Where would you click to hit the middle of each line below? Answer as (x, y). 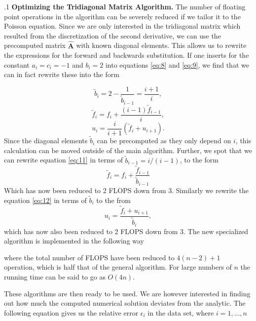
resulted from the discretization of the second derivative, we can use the (112, 35)
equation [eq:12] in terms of (45, 200)
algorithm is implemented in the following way (74, 241)
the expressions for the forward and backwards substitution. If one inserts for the (127, 55)
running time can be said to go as (55, 276)
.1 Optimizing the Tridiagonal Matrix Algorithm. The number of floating (125, 6)
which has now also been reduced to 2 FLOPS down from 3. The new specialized (126, 231)
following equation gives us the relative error (71, 312)
